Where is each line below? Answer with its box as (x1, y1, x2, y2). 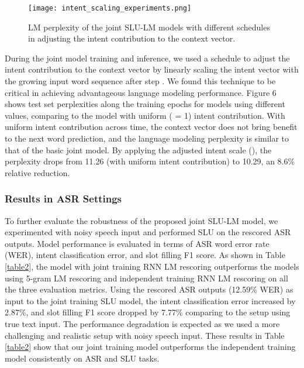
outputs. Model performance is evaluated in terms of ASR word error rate (5, 237, 270, 249)
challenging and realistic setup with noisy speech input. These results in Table (5, 329, 285, 341)
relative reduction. (5, 166, 70, 178)
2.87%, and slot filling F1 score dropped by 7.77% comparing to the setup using (5, 306, 291, 318)
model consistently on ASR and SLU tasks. (5, 352, 160, 364)
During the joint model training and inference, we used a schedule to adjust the (5, 51, 290, 64)
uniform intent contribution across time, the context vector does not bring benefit (5, 121, 298, 133)
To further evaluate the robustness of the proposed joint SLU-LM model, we (5, 214, 278, 226)
